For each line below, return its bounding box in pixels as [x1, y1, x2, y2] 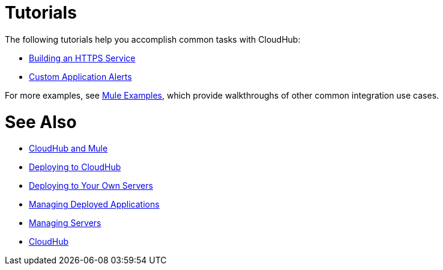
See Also [5, 111, 77, 132]
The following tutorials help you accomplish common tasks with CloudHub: [5, 34, 301, 44]
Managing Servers [29, 218, 101, 229]
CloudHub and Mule [29, 143, 108, 154]
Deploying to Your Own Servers [29, 180, 153, 191]
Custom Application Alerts [29, 71, 132, 82]
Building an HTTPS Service [29, 52, 136, 63]
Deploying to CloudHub [29, 162, 121, 173]
